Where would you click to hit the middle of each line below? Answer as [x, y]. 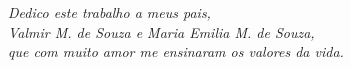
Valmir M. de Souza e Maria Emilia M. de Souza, [161, 31]
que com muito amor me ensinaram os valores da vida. [176, 51]
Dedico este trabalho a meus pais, [109, 12]
